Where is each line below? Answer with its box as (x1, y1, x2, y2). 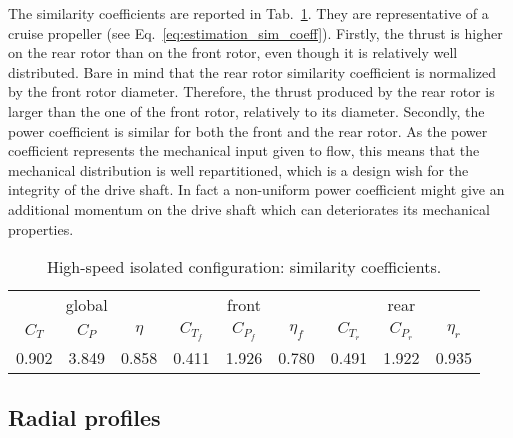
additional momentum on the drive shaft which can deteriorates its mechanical (8, 198, 490, 219)
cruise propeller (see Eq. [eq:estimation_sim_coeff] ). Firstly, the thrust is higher (8, 22, 503, 43)
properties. (8, 218, 74, 239)
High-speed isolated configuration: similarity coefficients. (46, 255, 442, 279)
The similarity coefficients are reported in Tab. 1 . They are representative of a (8, 3, 489, 23)
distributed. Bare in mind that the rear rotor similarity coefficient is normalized (8, 61, 497, 82)
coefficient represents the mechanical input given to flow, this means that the (8, 140, 480, 161)
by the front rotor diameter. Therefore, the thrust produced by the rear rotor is (8, 81, 495, 102)
